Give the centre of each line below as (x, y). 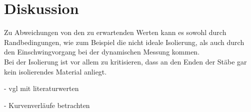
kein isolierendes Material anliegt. (55, 71)
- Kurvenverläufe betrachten (47, 105)
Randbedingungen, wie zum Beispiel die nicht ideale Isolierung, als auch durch (124, 42)
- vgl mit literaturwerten (41, 88)
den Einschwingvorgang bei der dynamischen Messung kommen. (102, 52)
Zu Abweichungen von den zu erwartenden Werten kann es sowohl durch (115, 32)
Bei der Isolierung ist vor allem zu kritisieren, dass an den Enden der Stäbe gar (125, 61)
